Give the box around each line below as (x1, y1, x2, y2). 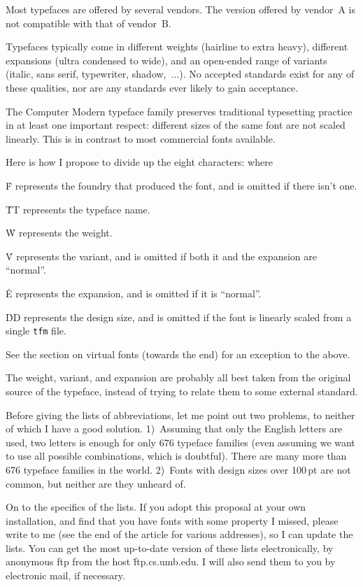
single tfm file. (6, 323, 66, 338)
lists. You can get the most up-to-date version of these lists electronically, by (6, 540, 334, 555)
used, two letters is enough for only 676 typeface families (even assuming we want (6, 434, 355, 449)
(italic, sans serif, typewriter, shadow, (6, 66, 166, 81)
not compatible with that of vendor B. (6, 15, 171, 30)
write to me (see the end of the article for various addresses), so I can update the (6, 527, 353, 542)
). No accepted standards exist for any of (179, 66, 355, 81)
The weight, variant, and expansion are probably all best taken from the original (6, 370, 351, 385)
